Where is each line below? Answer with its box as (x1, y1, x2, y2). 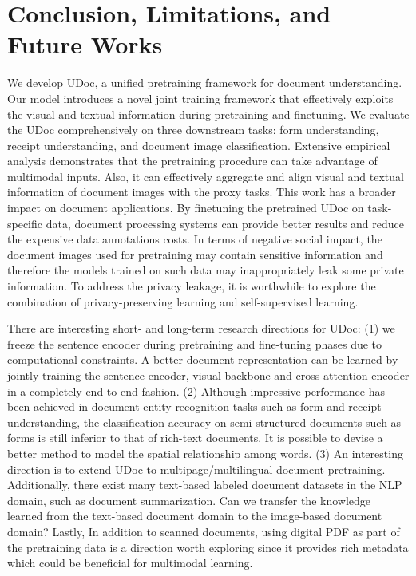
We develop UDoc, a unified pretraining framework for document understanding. (7, 74, 402, 91)
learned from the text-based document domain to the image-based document (7, 507, 382, 524)
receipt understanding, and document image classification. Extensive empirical (7, 136, 390, 153)
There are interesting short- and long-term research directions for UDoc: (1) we (7, 320, 395, 337)
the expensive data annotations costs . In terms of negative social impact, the (7, 231, 382, 247)
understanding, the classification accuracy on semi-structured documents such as (7, 413, 402, 430)
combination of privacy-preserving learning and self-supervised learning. (7, 293, 359, 310)
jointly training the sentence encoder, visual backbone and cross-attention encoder (7, 367, 410, 383)
